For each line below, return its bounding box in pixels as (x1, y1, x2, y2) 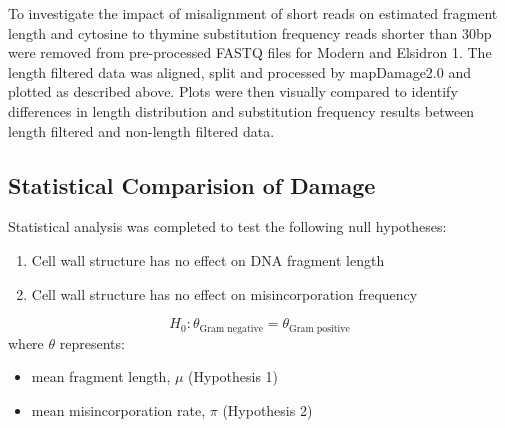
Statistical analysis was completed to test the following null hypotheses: (8, 216, 447, 237)
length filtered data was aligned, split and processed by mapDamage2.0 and (8, 61, 471, 82)
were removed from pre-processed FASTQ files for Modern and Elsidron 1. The (8, 42, 492, 63)
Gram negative (199, 323, 263, 334)
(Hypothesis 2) (222, 399, 313, 420)
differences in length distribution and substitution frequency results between (8, 100, 475, 121)
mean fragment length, (31, 366, 171, 387)
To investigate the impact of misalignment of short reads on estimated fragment (8, 3, 498, 23)
